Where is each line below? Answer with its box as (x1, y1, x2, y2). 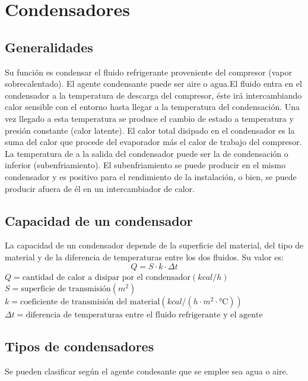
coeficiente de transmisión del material (20, 298, 160, 307)
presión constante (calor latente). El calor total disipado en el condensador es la (5, 124, 295, 136)
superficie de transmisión (21, 285, 111, 294)
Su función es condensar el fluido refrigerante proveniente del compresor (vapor (5, 65, 292, 78)
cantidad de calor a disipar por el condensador (22, 273, 191, 282)
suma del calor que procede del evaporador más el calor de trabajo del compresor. (5, 136, 302, 148)
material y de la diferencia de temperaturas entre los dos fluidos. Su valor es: (5, 250, 284, 263)
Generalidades (5, 37, 93, 56)
